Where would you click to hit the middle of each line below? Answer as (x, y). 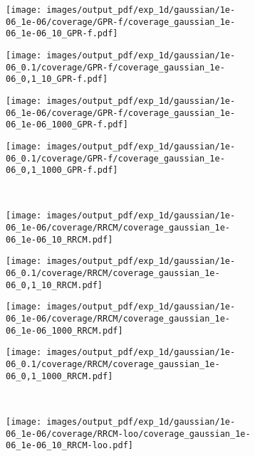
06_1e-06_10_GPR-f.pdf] (62, 34)
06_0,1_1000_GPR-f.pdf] (62, 170)
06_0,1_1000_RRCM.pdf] (59, 376)
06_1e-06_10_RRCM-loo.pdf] (69, 446)
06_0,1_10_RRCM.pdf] (54, 285)
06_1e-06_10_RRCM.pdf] (59, 239)
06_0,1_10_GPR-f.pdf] (57, 79)
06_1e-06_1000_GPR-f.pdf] (67, 125)
